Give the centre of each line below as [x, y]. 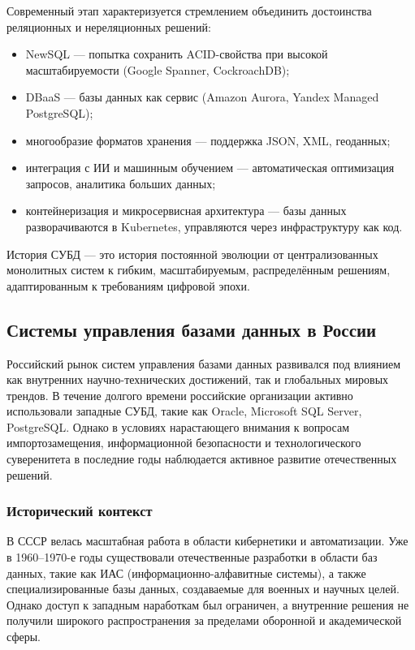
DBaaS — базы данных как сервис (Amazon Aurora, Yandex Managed [202, 97]
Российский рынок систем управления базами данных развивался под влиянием [204, 363]
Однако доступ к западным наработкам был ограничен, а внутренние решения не [208, 604]
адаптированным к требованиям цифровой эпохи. [128, 285]
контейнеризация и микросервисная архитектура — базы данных [186, 211]
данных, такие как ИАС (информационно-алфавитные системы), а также [186, 573]
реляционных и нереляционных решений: [109, 26]
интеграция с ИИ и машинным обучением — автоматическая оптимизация [210, 168]
